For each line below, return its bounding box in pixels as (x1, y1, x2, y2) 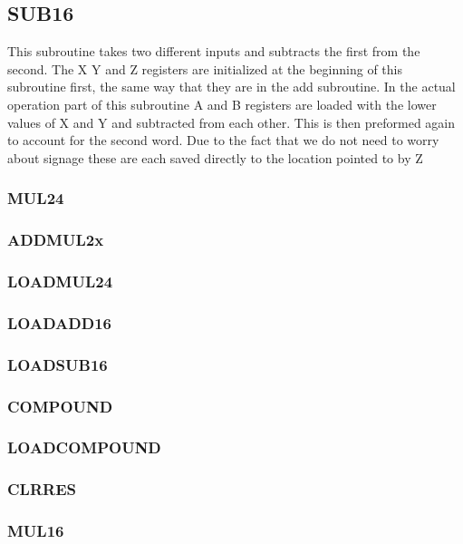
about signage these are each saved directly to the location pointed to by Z (7, 148, 423, 167)
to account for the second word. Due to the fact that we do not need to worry (7, 131, 439, 150)
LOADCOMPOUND (7, 436, 161, 459)
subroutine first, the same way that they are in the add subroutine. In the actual (7, 77, 456, 96)
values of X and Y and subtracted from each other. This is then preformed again (7, 112, 456, 131)
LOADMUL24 (7, 269, 113, 292)
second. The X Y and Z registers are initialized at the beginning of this (7, 59, 402, 78)
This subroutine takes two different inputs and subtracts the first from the (7, 42, 420, 61)
